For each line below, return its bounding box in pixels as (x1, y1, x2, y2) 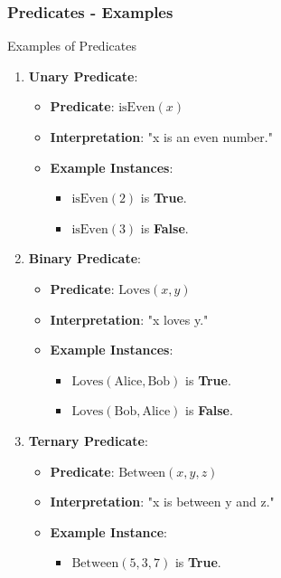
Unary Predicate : (28, 66, 138, 85)
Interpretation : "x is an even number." (50, 128, 273, 146)
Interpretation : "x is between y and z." (50, 492, 275, 511)
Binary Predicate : (28, 249, 141, 268)
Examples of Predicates (7, 36, 136, 55)
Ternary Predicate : (28, 431, 148, 450)
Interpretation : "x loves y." (50, 309, 209, 328)
